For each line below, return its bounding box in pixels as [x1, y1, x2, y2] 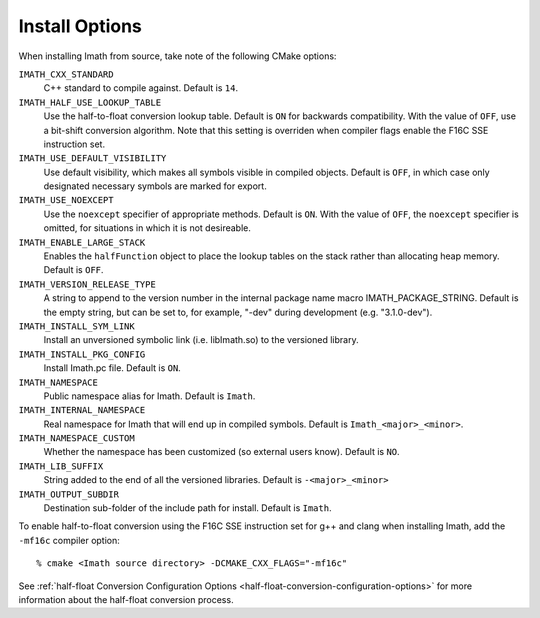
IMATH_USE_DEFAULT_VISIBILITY [18, 153, 167, 164]
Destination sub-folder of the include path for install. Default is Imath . [43, 502, 332, 514]
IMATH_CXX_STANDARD [18, 68, 114, 80]
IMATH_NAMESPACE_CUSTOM [18, 433, 135, 444]
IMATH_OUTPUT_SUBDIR [18, 488, 120, 500]
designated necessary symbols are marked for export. [43, 180, 267, 192]
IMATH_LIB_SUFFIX [18, 460, 104, 472]
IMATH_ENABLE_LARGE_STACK [18, 236, 146, 248]
